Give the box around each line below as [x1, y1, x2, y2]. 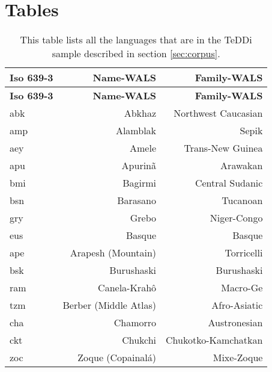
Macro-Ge [221, 281, 263, 295]
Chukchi [122, 333, 157, 347]
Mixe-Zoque [213, 350, 263, 365]
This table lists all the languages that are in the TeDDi [20, 33, 252, 47]
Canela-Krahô [98, 281, 157, 295]
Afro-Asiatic [211, 298, 263, 312]
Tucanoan [222, 193, 263, 208]
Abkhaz [124, 106, 157, 120]
